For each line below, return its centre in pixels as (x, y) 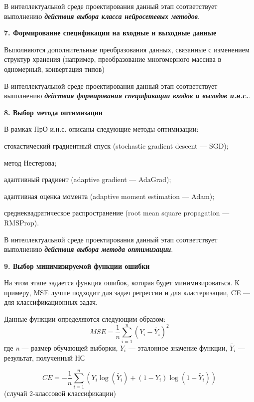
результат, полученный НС (45, 357)
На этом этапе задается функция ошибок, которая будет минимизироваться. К (122, 283)
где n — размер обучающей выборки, (61, 348)
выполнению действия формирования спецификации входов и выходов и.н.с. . (127, 96)
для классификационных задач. (51, 302)
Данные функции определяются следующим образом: (85, 319)
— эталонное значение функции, (178, 348)
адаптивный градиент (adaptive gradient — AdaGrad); (88, 179)
